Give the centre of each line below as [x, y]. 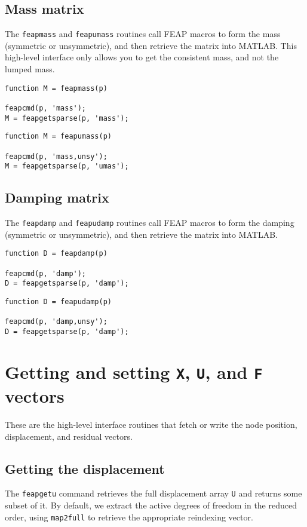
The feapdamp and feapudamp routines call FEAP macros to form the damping [150, 223]
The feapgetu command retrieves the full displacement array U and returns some [153, 493]
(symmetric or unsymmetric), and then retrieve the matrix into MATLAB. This [151, 45]
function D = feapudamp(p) [58, 301]
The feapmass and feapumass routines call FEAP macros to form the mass [143, 34]
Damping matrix [57, 197]
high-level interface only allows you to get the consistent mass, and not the [142, 57]
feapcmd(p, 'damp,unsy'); [56, 322]
